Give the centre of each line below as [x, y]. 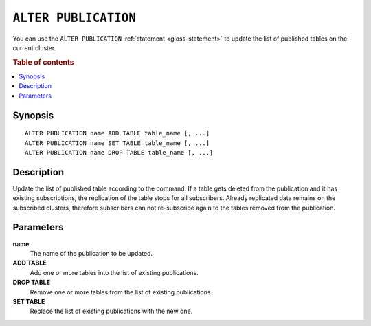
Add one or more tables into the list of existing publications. [114, 272]
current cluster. [34, 47]
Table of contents [44, 62]
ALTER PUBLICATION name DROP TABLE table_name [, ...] [119, 152]
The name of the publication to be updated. [91, 253]
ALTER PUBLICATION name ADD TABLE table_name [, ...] [117, 133]
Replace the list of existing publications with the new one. [111, 311]
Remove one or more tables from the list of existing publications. [121, 292]
